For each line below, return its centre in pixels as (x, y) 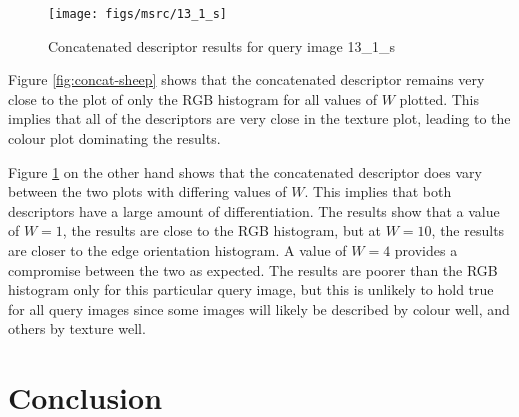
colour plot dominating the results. (114, 138)
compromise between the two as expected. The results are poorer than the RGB (253, 269)
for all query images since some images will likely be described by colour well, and (259, 308)
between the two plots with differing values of (147, 191)
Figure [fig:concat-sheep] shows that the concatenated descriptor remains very (246, 79)
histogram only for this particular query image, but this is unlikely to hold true (251, 289)
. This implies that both (378, 191)
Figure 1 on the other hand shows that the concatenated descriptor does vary (245, 171)
